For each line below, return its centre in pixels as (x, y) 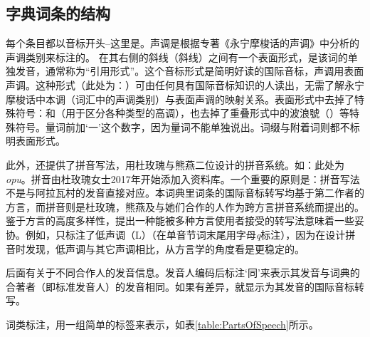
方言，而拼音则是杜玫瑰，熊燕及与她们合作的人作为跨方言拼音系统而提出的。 (185, 206)
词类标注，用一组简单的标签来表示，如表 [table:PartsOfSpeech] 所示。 (162, 324)
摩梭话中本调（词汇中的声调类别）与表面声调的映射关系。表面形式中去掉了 (180, 99)
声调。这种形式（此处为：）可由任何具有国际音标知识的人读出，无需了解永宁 (185, 84)
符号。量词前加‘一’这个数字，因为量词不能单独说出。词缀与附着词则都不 (183, 126)
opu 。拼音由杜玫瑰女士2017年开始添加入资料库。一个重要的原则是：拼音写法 (183, 178)
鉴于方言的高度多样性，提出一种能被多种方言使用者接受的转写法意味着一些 (180, 221)
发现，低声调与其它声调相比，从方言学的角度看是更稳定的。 (165, 248)
